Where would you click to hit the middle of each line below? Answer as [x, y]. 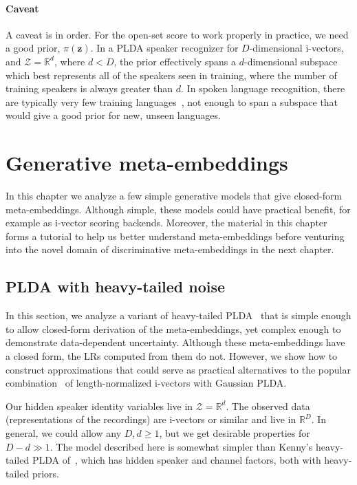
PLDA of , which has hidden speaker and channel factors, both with [176, 460]
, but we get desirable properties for [235, 433]
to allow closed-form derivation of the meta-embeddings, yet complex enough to [173, 328]
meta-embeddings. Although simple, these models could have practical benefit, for [178, 209]
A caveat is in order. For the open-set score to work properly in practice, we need [177, 34]
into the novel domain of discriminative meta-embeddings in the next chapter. [170, 249]
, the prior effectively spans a [175, 61]
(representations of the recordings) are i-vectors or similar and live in [151, 419]
